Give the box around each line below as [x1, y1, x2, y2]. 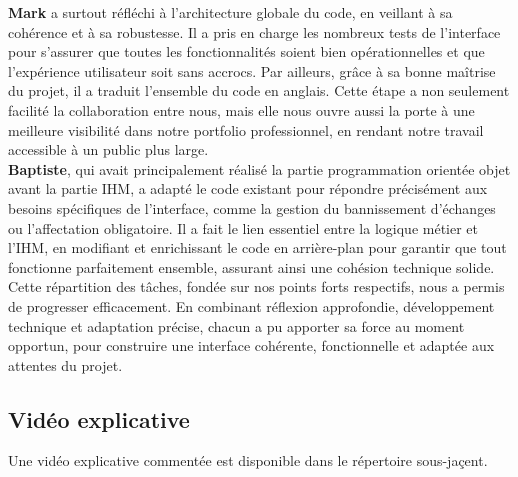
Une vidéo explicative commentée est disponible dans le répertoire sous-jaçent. [8, 450, 488, 471]
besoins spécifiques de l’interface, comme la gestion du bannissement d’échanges [8, 197, 496, 218]
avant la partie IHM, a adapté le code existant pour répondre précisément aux [8, 178, 488, 199]
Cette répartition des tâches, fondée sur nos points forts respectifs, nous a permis [8, 276, 505, 297]
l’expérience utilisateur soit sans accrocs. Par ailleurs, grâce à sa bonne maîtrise [8, 60, 496, 81]
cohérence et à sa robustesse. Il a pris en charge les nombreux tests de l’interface [8, 21, 501, 42]
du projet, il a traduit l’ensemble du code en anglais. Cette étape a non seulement [8, 80, 510, 101]
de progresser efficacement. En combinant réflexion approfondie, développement [8, 295, 495, 316]
